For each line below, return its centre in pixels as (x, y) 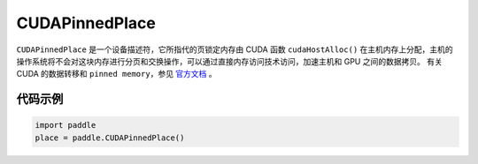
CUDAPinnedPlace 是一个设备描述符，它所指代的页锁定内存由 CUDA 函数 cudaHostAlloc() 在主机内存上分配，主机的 (235, 49)
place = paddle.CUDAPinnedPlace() (110, 138)
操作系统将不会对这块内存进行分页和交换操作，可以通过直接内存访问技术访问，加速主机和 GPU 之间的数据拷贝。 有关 (229, 61)
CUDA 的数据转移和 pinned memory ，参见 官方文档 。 (116, 74)
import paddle (66, 125)
